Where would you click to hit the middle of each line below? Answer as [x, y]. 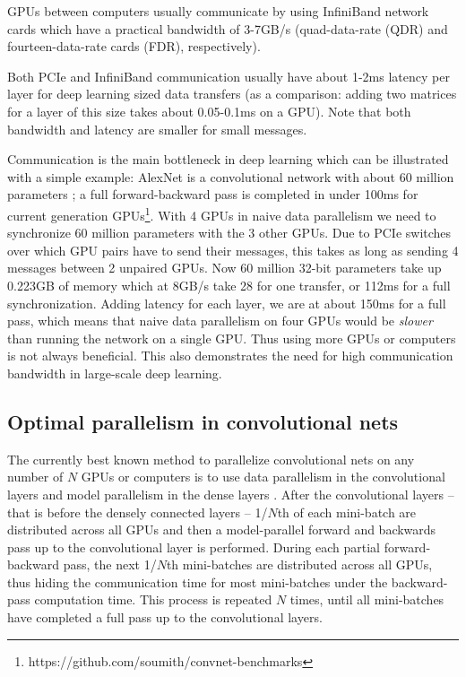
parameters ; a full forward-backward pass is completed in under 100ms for [213, 194]
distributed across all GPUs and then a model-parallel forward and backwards [222, 529]
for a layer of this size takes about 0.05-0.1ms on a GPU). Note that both [209, 111]
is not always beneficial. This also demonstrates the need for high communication [230, 356]
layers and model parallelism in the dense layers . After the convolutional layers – [231, 494]
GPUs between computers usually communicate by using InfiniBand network [218, 11]
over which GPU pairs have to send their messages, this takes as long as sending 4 [233, 250]
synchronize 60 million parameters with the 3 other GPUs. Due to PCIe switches [229, 233]
